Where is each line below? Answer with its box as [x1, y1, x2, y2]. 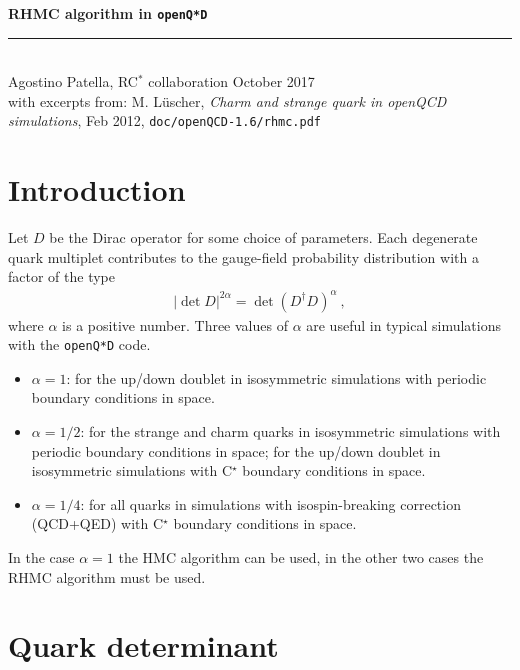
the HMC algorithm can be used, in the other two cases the [118, 546, 484, 567]
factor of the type [8, 266, 115, 287]
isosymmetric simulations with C [31, 460, 233, 481]
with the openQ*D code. [8, 334, 151, 355]
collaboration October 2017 [148, 71, 315, 92]
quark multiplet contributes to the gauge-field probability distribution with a [8, 246, 479, 267]
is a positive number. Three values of [62, 314, 288, 335]
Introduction [8, 169, 186, 210]
